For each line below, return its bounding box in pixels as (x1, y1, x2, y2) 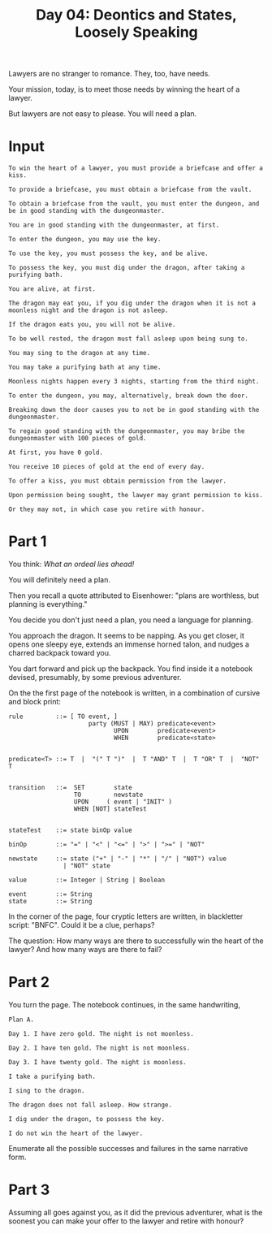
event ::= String (8, 890, 93, 898)
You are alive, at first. (8, 285, 96, 293)
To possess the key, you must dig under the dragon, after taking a (8, 264, 245, 272)
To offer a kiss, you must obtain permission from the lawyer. (8, 477, 227, 485)
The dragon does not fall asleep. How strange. (8, 1101, 173, 1109)
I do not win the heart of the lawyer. (8, 1129, 144, 1137)
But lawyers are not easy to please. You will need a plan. (8, 109, 197, 119)
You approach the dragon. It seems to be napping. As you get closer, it (8, 631, 245, 641)
